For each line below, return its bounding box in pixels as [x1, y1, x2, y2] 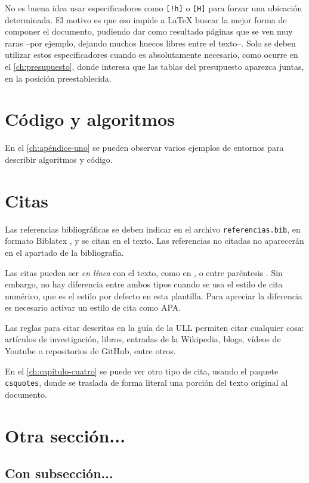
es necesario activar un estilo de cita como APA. [5, 301, 181, 314]
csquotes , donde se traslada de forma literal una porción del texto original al [5, 376, 288, 389]
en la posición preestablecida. [5, 72, 112, 84]
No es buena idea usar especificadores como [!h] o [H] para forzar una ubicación [5, 2, 302, 14]
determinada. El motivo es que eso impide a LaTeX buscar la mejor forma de [5, 13, 287, 26]
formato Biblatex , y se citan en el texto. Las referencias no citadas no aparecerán [5, 234, 304, 247]
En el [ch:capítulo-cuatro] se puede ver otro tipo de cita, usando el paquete [5, 364, 279, 377]
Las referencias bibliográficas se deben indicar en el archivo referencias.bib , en [5, 222, 301, 235]
